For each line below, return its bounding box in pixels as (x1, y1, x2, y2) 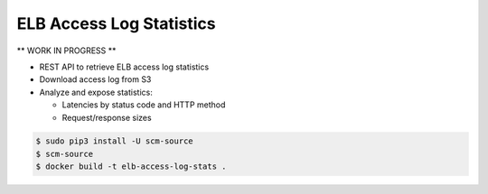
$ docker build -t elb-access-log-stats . (35, 162, 227, 171)
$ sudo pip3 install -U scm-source (35, 136, 193, 146)
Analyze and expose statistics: (39, 87, 153, 97)
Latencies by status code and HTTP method (61, 99, 226, 110)
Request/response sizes (61, 112, 153, 123)
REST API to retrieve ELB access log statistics (39, 61, 210, 72)
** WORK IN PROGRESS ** (16, 45, 117, 56)
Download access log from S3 (39, 74, 152, 85)
